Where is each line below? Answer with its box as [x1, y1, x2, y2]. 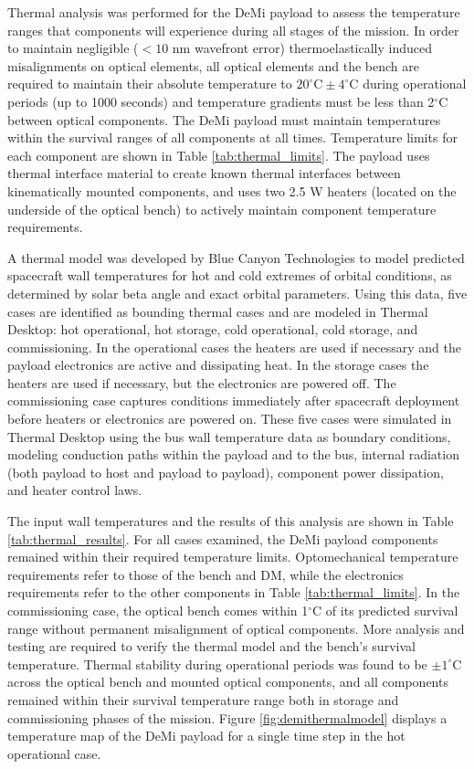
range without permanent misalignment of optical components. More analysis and [7, 618, 465, 637]
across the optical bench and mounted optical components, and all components [7, 672, 448, 691]
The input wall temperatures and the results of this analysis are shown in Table [7, 511, 454, 531]
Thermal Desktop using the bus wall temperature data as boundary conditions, [7, 427, 451, 446]
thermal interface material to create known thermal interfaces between [7, 163, 401, 183]
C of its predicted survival [312, 601, 458, 619]
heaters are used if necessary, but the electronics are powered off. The [7, 373, 396, 392]
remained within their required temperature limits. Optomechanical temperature [7, 547, 458, 566]
